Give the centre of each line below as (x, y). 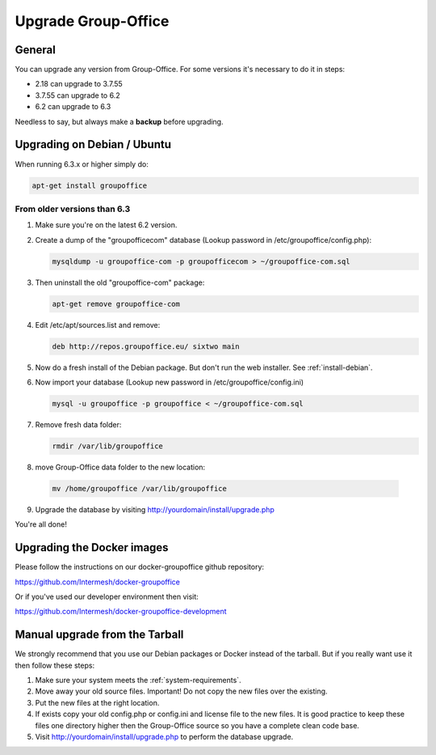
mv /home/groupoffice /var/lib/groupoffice (140, 488)
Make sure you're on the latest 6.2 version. (106, 225)
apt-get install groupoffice (90, 185)
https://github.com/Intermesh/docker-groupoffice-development (121, 612)
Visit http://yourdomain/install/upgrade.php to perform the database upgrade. (164, 736)
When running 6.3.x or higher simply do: (82, 164)
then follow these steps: (55, 665)
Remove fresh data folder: (78, 424)
